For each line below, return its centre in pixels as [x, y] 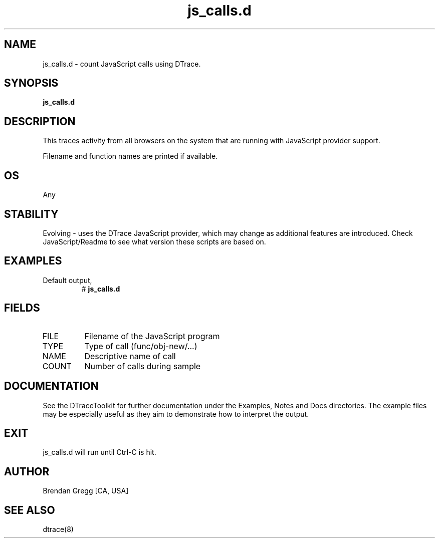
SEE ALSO [30, 510]
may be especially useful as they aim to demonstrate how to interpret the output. [176, 414]
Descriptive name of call [130, 356]
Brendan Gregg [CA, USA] [86, 491]
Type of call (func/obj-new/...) [141, 346]
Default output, [67, 280]
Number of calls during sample [143, 366]
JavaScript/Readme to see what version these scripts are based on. [154, 241]
